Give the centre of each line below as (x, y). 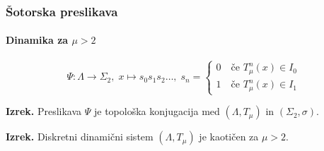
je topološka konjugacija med (157, 111)
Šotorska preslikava (62, 11)
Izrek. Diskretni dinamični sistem (80, 137)
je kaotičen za (229, 137)
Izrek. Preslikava (44, 111)
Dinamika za (37, 40)
